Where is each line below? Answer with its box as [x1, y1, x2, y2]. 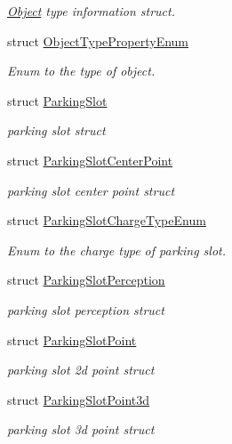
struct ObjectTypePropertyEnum [7, 31, 189, 50]
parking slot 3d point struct [7, 420, 155, 439]
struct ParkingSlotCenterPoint [7, 150, 173, 169]
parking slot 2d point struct [7, 360, 155, 379]
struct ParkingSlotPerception [7, 270, 165, 289]
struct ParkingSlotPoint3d [7, 390, 150, 408]
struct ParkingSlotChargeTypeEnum [7, 211, 206, 230]
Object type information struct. [7, 2, 175, 20]
